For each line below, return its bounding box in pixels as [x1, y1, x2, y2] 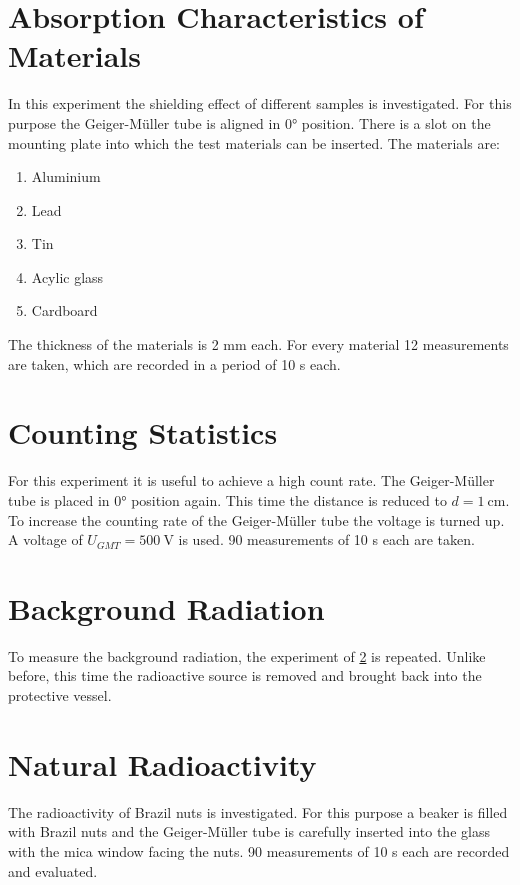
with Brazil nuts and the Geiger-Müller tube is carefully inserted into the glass [8, 821, 490, 842]
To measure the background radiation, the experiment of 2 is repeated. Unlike [8, 645, 486, 666]
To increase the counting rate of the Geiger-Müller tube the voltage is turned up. [8, 509, 505, 530]
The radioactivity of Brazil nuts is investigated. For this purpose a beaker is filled [8, 801, 508, 822]
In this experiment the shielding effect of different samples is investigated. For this [8, 93, 512, 114]
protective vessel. [8, 685, 112, 706]
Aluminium [31, 166, 101, 187]
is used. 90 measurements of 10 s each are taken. [178, 529, 475, 550]
